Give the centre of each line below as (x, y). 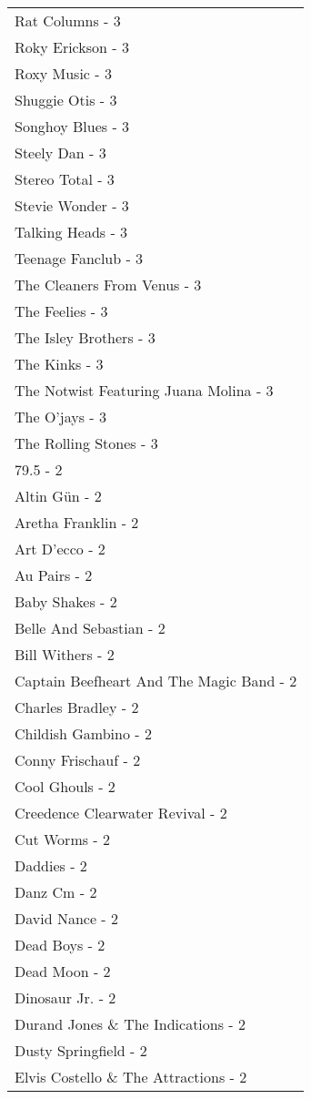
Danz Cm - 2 (56, 892)
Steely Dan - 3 (60, 153)
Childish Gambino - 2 (83, 733)
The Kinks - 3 (59, 364)
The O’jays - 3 (60, 417)
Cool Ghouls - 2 (65, 786)
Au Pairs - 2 (54, 575)
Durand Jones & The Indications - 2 (130, 1024)
